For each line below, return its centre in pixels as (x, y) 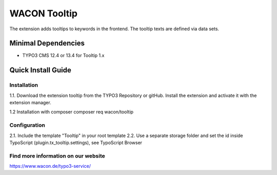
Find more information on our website (57, 155)
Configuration (27, 125)
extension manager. (30, 102)
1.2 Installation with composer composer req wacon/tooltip (71, 112)
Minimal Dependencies (47, 43)
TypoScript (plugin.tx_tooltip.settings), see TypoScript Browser (76, 142)
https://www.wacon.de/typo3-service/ (50, 166)
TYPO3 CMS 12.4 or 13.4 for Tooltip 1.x (63, 55)
